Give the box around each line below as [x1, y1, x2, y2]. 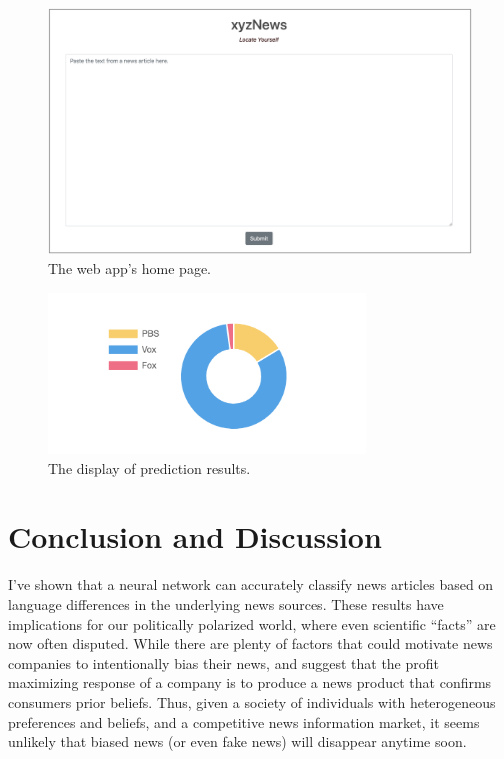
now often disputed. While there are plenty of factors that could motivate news [8, 633, 493, 654]
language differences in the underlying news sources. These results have [8, 593, 444, 614]
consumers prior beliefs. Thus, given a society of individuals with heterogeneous [8, 691, 496, 712]
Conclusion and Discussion [8, 516, 382, 557]
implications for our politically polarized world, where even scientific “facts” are [8, 613, 496, 634]
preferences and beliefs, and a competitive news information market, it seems [8, 711, 480, 732]
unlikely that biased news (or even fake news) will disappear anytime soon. [8, 731, 467, 752]
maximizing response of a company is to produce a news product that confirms [8, 672, 492, 693]
